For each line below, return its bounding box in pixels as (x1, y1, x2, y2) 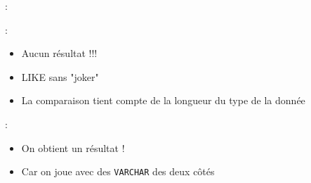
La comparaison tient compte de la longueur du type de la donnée (21, 93, 305, 108)
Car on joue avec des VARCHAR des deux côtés (21, 164, 215, 179)
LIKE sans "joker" (21, 69, 99, 84)
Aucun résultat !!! (21, 46, 98, 61)
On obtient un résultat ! (21, 140, 125, 155)
